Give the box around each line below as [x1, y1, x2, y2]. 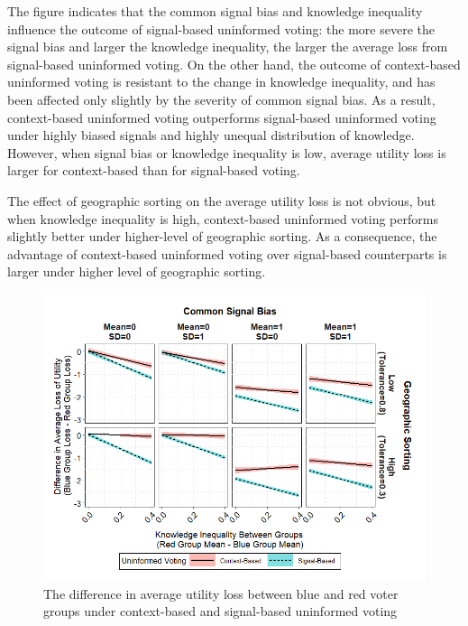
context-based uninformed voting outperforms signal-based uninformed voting [7, 107, 436, 126]
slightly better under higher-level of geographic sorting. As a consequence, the [7, 227, 437, 246]
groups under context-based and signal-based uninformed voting [43, 602, 398, 621]
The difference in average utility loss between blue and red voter [43, 584, 399, 603]
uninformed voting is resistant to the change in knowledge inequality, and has [7, 72, 436, 91]
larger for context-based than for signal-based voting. [7, 161, 300, 180]
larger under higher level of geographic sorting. [7, 262, 266, 281]
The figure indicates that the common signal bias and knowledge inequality [7, 2, 423, 20]
